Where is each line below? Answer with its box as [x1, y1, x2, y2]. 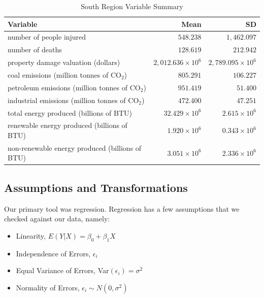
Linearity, [16, 230, 46, 241]
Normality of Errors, [16, 282, 80, 292]
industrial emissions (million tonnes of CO [8, 94, 139, 105]
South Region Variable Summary [81, 1, 183, 11]
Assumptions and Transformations [4, 179, 188, 195]
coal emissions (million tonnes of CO [8, 69, 121, 80]
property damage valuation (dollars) [8, 57, 120, 68]
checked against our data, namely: [4, 213, 110, 224]
